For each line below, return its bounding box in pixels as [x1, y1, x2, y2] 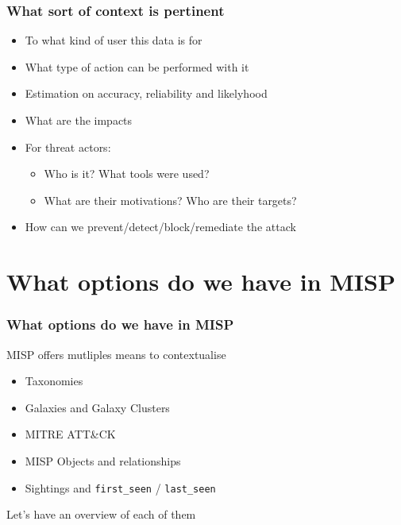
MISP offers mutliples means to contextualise [6, 345, 226, 362]
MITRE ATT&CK [25, 426, 116, 442]
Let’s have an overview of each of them [6, 506, 196, 523]
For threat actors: [25, 138, 111, 155]
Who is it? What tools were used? [44, 165, 210, 182]
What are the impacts [25, 112, 133, 128]
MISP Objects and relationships [25, 452, 181, 469]
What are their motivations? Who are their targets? [44, 191, 297, 208]
